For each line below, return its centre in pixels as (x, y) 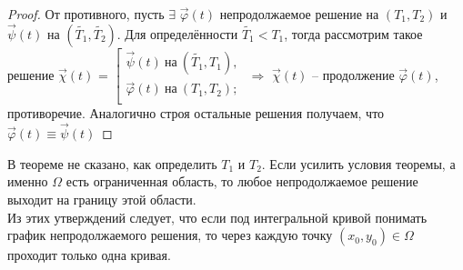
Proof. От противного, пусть (86, 14)
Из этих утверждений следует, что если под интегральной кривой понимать (217, 217)
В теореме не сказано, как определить (112, 163)
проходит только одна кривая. (89, 255)
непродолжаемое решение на (299, 14)
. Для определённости (177, 33)
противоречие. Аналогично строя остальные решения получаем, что (196, 113)
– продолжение (353, 74)
